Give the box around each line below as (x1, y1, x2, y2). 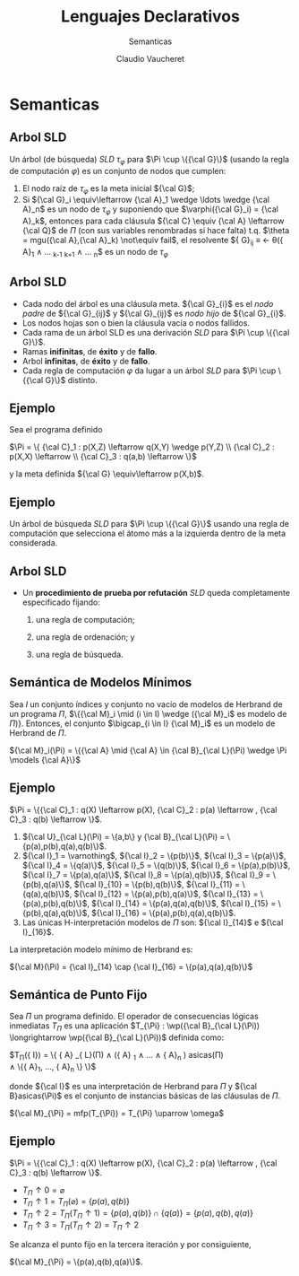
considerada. (9, 537, 58, 548)
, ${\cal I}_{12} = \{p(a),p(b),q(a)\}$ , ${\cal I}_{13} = (69, 888, 259, 899)
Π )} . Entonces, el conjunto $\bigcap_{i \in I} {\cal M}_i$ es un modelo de (9, 718, 276, 729)
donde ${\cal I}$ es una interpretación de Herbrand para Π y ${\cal (9, 1080, 258, 1091)
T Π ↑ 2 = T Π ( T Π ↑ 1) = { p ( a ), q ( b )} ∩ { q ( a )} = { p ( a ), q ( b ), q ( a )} (21, 1208, 253, 1221)
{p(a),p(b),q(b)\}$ (21, 897, 88, 908)
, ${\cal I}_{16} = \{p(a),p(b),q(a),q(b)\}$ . (86, 907, 236, 918)
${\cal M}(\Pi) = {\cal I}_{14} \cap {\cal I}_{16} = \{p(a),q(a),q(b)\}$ (9, 961, 253, 972)
